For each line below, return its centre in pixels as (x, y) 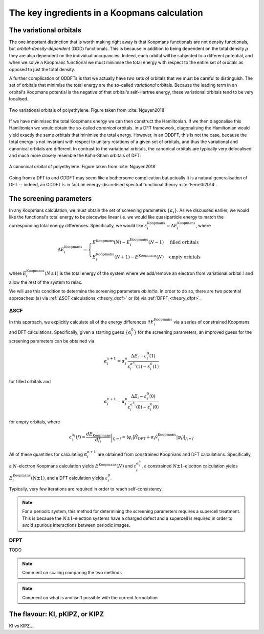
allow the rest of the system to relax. (46, 282)
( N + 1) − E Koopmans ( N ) (139, 256)
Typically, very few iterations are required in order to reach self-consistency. (86, 489)
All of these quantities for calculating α (48, 454)
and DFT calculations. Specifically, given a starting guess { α (70, 332)
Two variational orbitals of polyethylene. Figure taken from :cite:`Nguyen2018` (88, 110)
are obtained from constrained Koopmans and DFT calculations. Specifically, (175, 454)
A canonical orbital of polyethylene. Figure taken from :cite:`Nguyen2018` (83, 167)
